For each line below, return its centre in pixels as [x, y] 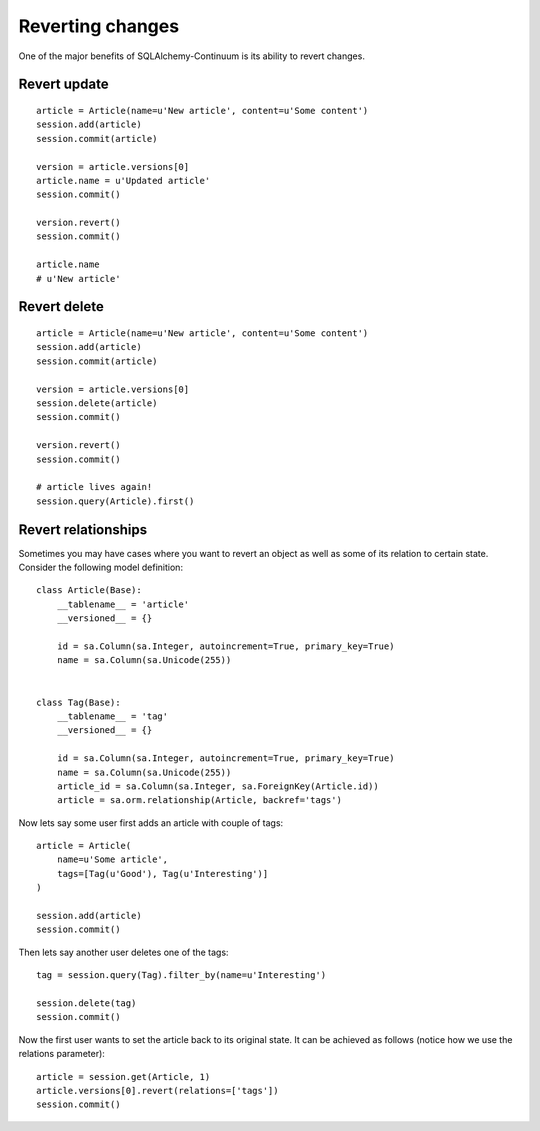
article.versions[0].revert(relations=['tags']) [157, 1090]
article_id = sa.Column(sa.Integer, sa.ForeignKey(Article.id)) [217, 786]
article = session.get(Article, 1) [123, 1076]
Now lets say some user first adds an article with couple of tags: [151, 822]
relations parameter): [61, 1054]
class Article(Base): [89, 590]
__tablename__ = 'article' [123, 604]
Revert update [63, 84]
